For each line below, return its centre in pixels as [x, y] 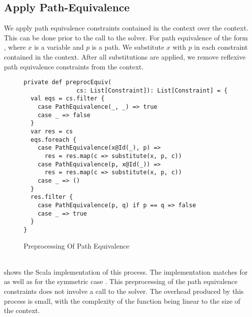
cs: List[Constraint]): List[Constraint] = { [152, 90]
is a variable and [59, 47]
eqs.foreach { [54, 140]
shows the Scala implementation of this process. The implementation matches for [126, 271]
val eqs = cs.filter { [68, 99]
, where [15, 47]
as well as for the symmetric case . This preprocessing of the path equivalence [121, 281]
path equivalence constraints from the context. [74, 66]
